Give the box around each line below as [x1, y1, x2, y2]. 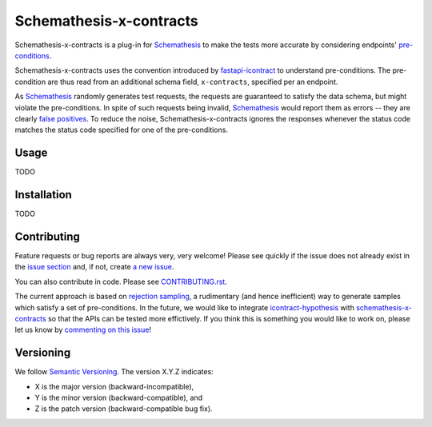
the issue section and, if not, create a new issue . [14, 262, 174, 272]
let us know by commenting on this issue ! [14, 325, 152, 335]
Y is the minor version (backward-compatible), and [34, 393, 203, 403]
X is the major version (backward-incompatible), [34, 381, 194, 391]
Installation [14, 188, 72, 202]
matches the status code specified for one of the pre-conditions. [14, 125, 228, 135]
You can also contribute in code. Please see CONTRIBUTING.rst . [14, 277, 227, 286]
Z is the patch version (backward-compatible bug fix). [34, 404, 213, 413]
